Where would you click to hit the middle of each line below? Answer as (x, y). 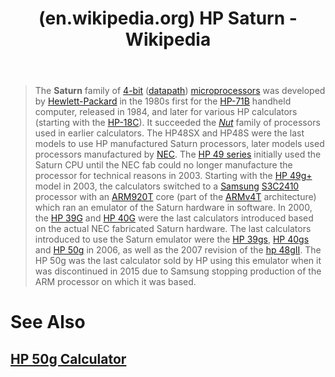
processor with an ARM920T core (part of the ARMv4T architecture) (175, 197)
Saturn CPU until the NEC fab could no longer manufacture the (163, 165)
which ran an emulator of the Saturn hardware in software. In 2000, (173, 208)
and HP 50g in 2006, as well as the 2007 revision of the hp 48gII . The (178, 250)
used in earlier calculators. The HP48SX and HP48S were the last (169, 133)
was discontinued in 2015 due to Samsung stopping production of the (178, 271)
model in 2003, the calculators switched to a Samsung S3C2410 (167, 186)
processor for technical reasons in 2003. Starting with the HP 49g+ (173, 176)
